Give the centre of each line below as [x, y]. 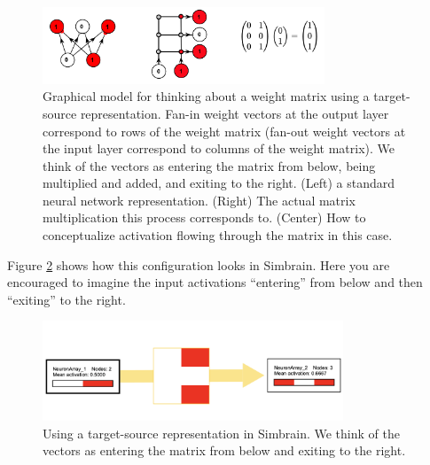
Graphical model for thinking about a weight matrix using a [206, 96]
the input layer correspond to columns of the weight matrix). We [219, 148]
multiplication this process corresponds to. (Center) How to [204, 217]
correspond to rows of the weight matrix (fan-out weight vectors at [224, 131]
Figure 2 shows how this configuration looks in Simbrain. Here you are [199, 264]
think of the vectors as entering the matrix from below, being [209, 165]
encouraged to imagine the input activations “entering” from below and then [215, 282]
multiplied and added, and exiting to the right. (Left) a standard [219, 183]
